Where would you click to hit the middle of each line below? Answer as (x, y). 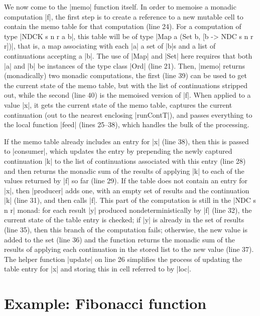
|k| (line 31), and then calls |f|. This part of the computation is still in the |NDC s (130, 200)
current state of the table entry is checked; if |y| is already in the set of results (124, 220)
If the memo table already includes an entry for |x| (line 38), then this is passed (126, 141)
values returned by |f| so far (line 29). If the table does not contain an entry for (126, 181)
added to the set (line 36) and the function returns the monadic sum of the (119, 239)
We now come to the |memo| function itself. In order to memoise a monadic (120, 7)
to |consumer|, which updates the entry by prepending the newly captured (118, 151)
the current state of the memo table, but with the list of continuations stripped (126, 85)
